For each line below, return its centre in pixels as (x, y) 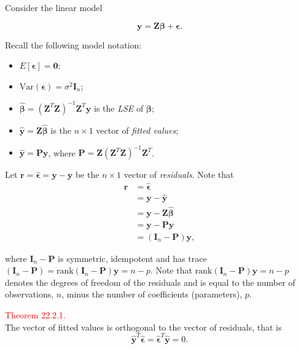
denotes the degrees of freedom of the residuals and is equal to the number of (150, 282)
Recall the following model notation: (73, 44)
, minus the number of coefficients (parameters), (152, 294)
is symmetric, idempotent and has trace (132, 258)
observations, (29, 294)
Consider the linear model (54, 7)
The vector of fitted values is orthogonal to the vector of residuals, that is (143, 327)
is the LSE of (119, 108)
